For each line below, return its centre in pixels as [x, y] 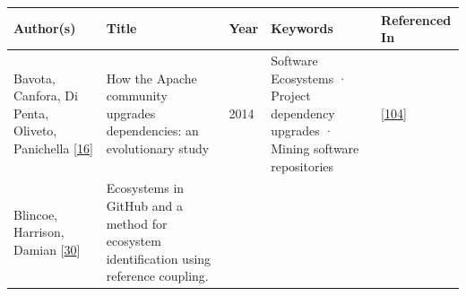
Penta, [31, 113]
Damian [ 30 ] [47, 249]
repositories [302, 165]
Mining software [315, 148]
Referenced [416, 19]
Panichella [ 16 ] [53, 148]
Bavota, [35, 78]
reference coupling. [157, 276]
